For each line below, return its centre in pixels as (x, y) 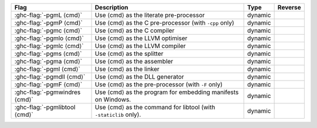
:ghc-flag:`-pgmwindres (48, 92)
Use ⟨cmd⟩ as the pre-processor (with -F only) (159, 84)
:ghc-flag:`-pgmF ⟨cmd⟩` (48, 84)
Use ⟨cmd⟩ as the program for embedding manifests (167, 92)
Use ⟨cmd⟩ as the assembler (134, 61)
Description (112, 7)
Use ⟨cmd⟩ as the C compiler (135, 31)
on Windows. (113, 100)
